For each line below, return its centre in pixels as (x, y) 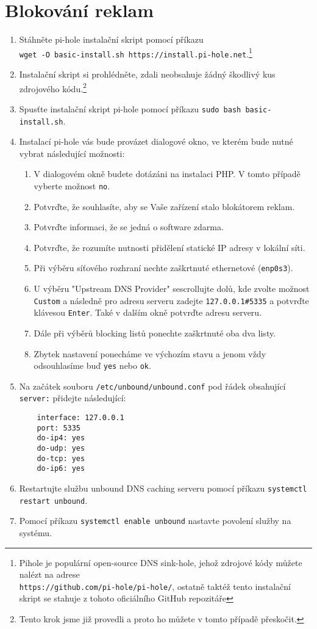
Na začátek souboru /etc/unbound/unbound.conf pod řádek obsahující (152, 386)
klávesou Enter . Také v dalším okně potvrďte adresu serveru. (148, 312)
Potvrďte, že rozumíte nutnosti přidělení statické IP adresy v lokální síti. (169, 247)
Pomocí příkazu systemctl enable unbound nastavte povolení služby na (155, 521)
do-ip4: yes (61, 438)
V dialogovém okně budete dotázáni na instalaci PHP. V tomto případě (167, 174)
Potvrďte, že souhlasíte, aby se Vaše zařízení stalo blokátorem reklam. (164, 206)
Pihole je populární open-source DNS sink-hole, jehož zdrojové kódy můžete (161, 562)
